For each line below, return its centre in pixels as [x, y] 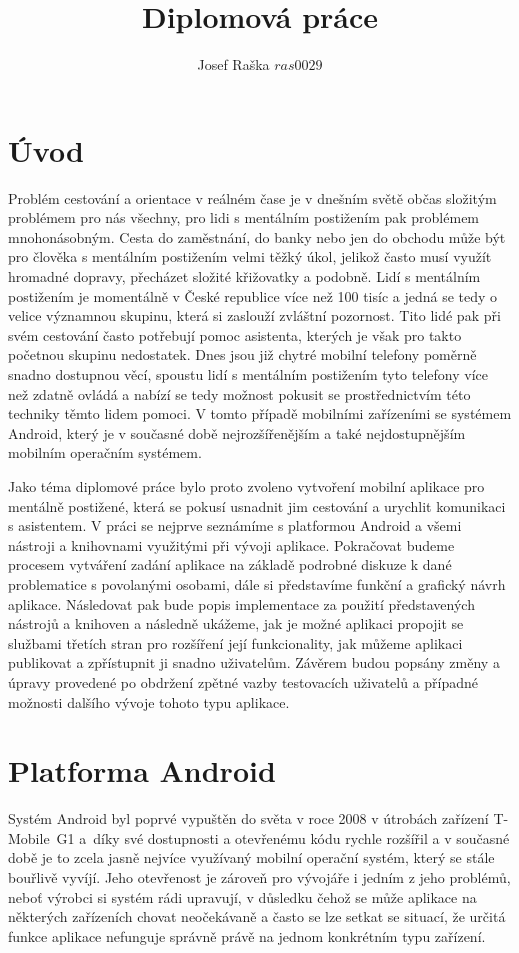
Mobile [29, 837]
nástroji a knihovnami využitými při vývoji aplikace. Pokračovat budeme [231, 544]
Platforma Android [142, 770]
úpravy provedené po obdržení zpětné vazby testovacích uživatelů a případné [243, 681]
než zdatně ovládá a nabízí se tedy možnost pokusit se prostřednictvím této [239, 393]
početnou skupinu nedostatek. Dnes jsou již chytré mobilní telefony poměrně [242, 354]
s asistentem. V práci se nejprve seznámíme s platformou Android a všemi [235, 525]
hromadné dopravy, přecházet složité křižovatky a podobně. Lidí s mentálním [244, 276]
